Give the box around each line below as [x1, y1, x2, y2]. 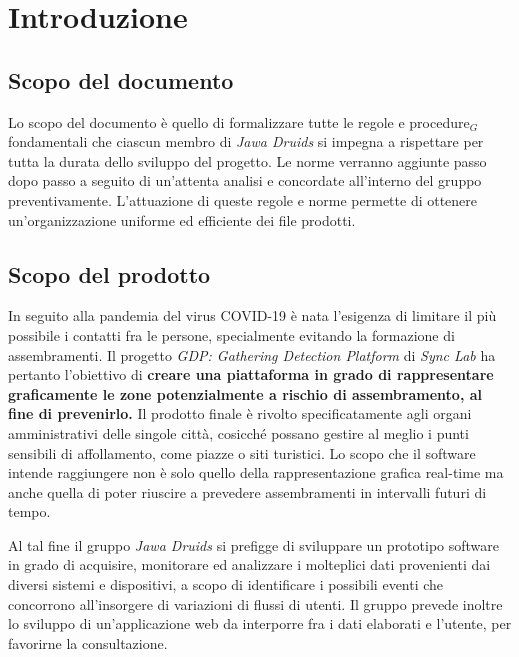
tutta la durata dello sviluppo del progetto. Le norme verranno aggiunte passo [8, 150, 487, 171]
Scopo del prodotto [8, 258, 211, 289]
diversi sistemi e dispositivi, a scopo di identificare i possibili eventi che [8, 574, 444, 595]
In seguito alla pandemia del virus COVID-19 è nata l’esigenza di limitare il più [8, 305, 497, 326]
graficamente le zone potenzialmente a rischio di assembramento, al [8, 383, 482, 404]
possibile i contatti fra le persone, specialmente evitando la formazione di [8, 324, 455, 345]
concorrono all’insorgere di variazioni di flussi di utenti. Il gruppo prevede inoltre [8, 593, 503, 614]
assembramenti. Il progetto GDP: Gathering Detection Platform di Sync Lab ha [8, 344, 496, 365]
